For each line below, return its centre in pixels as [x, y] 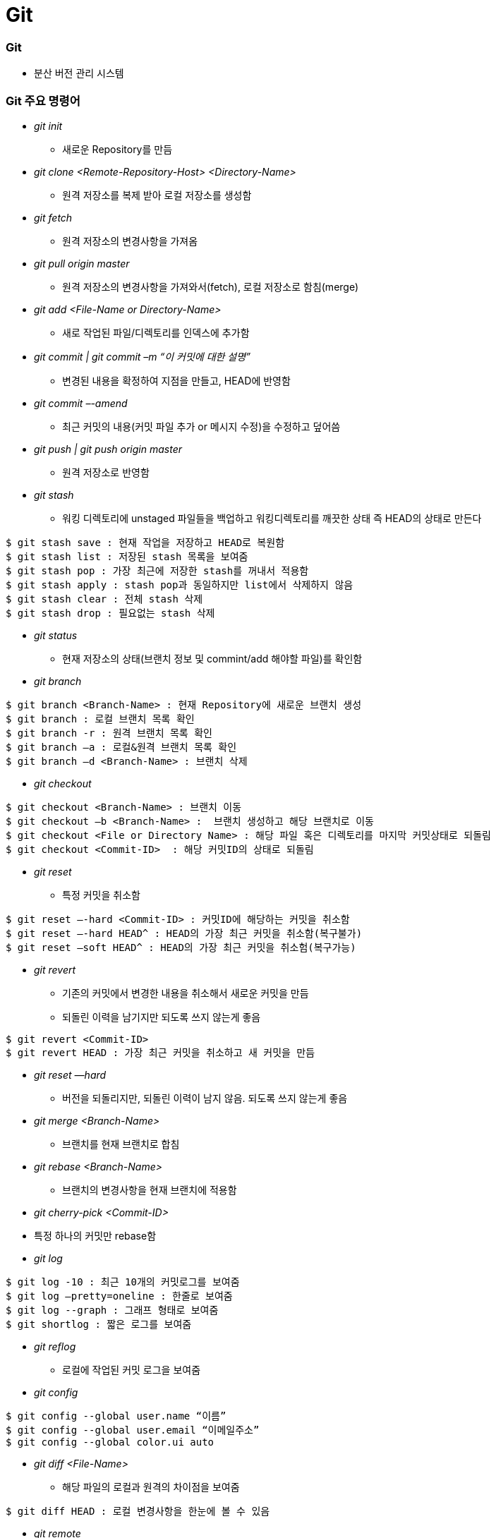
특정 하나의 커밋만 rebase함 [95, 1235]
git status [56, 635]
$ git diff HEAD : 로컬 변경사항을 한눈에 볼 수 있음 [138, 1511]
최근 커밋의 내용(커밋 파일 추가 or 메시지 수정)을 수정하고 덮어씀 [201, 426]
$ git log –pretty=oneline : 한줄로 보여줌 [119, 1296]
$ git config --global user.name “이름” [116, 1416]
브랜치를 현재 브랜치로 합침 [121, 1144]
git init [48, 126]
